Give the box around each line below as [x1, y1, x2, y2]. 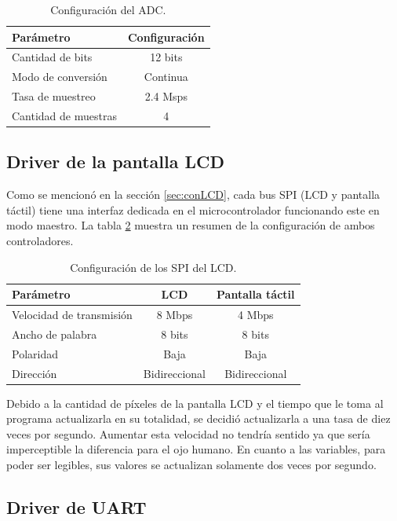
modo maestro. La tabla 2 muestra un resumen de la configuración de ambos [6, 217, 375, 233]
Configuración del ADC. [50, 2, 166, 17]
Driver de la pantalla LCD [6, 149, 225, 174]
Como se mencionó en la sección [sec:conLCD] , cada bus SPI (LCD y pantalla [6, 186, 381, 203]
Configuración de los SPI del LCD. [70, 259, 237, 275]
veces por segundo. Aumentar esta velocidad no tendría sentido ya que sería [6, 425, 370, 442]
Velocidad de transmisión [12, 306, 133, 323]
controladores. [6, 233, 74, 249]
